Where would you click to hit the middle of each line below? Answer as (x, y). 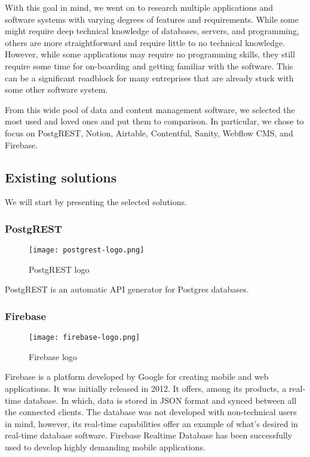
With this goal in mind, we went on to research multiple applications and (139, 7)
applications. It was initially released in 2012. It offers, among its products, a (146, 389)
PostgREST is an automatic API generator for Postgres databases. (127, 289)
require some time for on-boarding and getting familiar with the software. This (149, 65)
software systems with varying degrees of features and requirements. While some (152, 19)
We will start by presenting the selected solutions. (96, 202)
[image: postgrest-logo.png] (87, 250)
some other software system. (56, 89)
